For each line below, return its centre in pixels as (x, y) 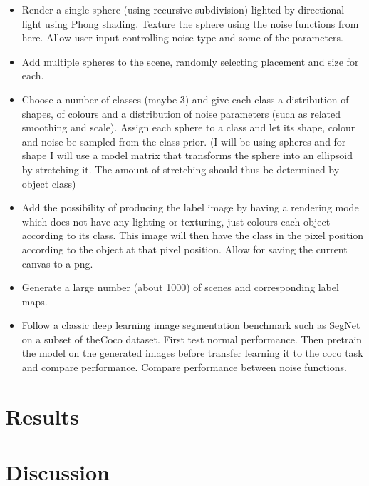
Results (42, 416)
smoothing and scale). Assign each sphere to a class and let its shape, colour (188, 127)
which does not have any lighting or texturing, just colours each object (176, 221)
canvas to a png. (57, 263)
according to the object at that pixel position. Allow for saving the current (184, 249)
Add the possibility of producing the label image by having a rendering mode (190, 207)
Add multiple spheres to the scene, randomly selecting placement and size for (190, 61)
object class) (49, 183)
